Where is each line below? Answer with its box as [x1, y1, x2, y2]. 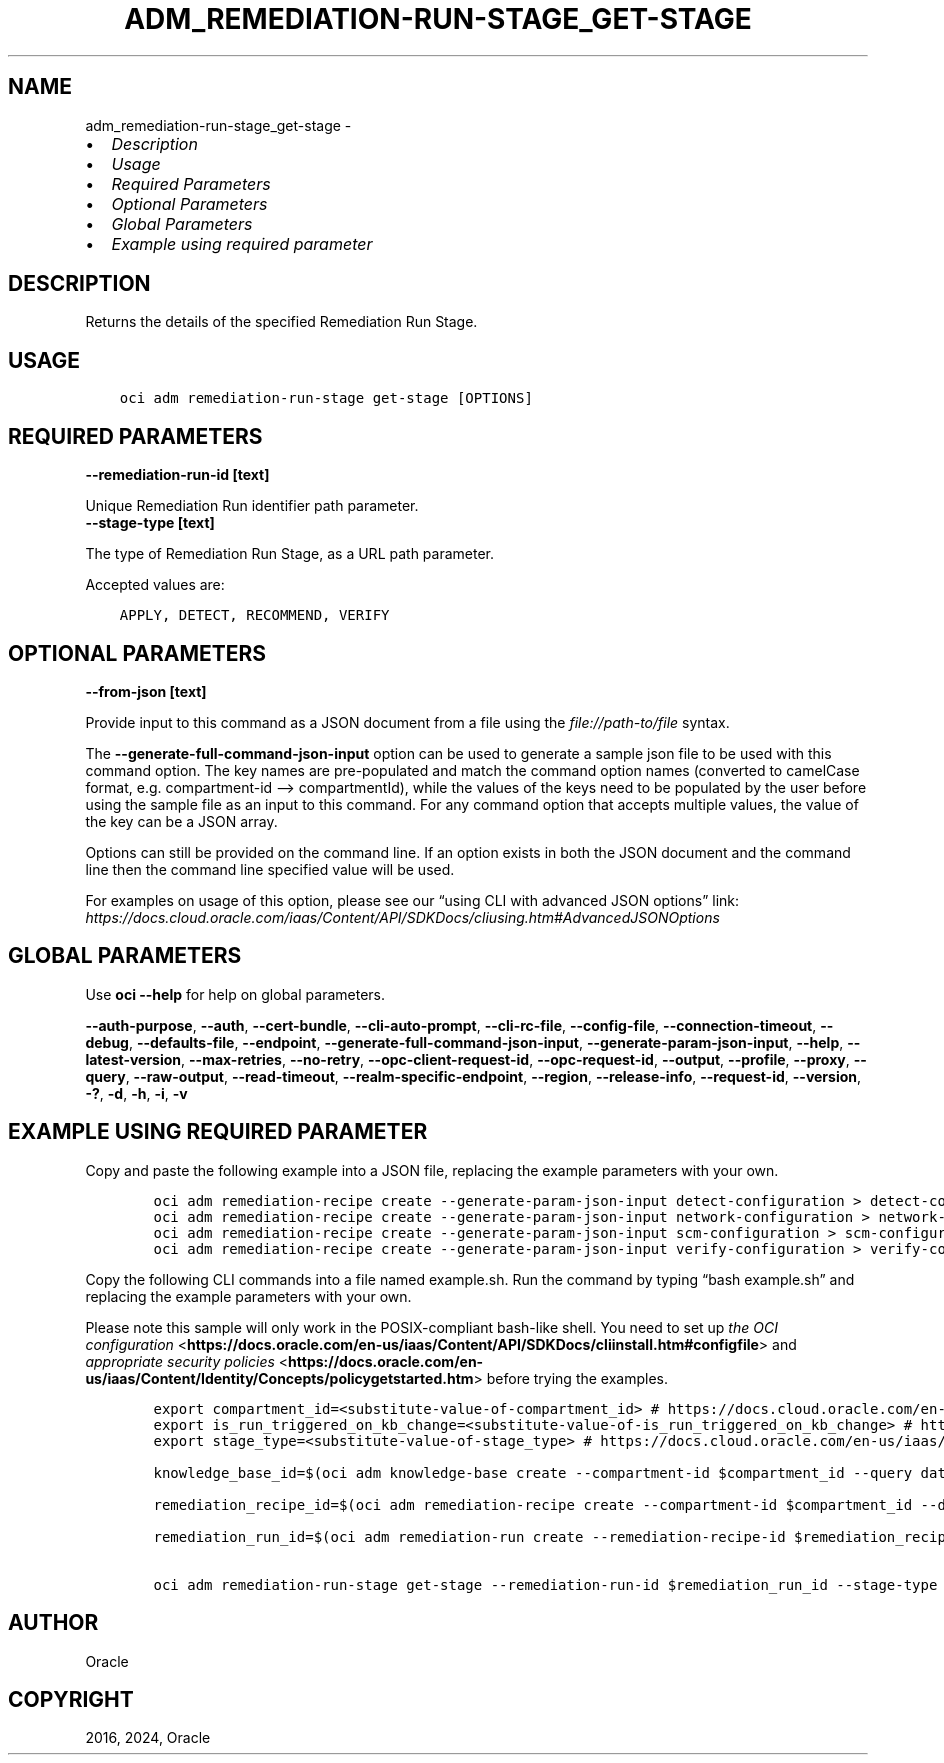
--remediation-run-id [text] [85, 466, 270, 484]
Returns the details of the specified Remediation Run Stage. [85, 313, 478, 331]
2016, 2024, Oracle [85, 1729, 211, 1747]
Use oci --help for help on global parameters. [85, 985, 385, 1003]
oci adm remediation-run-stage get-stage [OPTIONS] [119, 390, 533, 407]
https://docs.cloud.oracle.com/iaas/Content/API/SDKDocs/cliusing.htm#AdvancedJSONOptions [85, 908, 720, 926]
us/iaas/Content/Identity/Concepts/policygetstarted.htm [85, 1369, 474, 1387]
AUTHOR [8, 1610, 99, 1636]
